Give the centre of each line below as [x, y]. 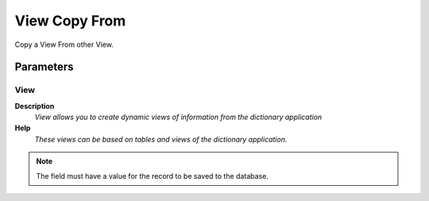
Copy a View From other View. [64, 44]
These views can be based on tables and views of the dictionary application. [161, 139]
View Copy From [70, 21]
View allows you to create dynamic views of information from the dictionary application [178, 117]
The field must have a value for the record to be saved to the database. [153, 176]
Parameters [44, 67]
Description [35, 106]
